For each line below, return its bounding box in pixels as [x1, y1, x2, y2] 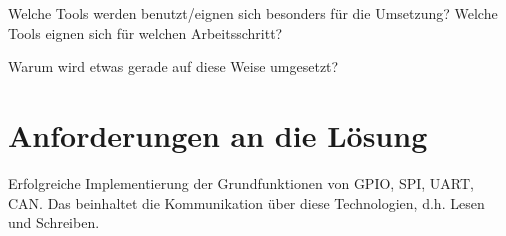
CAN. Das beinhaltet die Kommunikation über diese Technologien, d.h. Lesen [8, 192, 485, 213]
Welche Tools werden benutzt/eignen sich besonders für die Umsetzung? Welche [8, 3, 498, 23]
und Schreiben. [8, 212, 100, 233]
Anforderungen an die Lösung [8, 114, 428, 155]
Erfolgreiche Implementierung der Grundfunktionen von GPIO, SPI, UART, [8, 172, 474, 193]
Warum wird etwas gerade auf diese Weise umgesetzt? [8, 56, 339, 77]
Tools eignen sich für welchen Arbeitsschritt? [8, 22, 283, 43]
